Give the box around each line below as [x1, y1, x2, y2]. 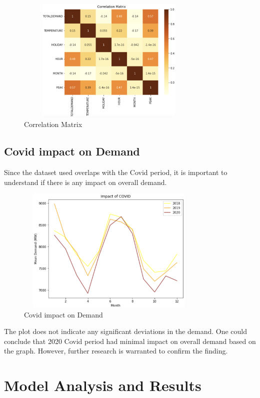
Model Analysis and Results [4, 375, 201, 395]
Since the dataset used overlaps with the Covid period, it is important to [4, 167, 227, 177]
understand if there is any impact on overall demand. [4, 176, 167, 187]
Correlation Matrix [24, 119, 82, 129]
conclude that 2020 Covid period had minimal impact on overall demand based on [4, 335, 256, 346]
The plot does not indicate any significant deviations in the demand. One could [4, 326, 247, 336]
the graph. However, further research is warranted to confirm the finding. [4, 345, 228, 356]
